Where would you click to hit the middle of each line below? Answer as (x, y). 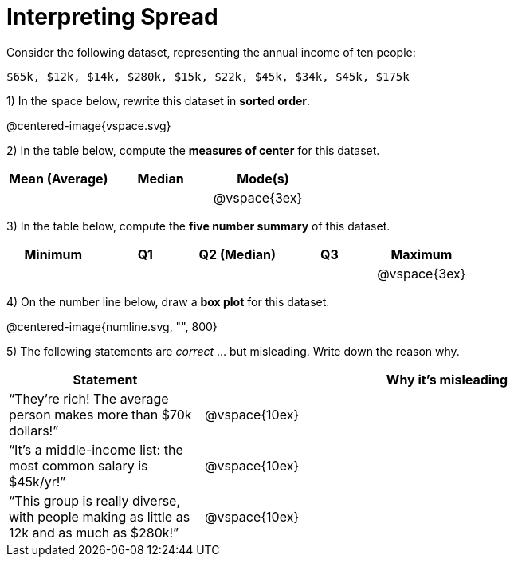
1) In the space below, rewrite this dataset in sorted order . (159, 100)
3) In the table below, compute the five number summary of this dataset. (198, 226)
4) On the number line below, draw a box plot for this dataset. (168, 301)
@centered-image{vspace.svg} (89, 125)
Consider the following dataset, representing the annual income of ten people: (211, 52)
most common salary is (78, 465)
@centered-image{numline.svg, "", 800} (112, 326)
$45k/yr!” (37, 481)
